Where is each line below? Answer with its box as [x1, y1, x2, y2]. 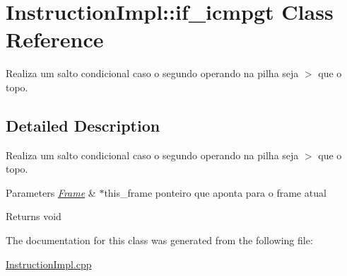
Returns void [6, 209, 61, 224]
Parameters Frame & [6, 185, 96, 200]
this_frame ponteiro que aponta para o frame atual [104, 185, 327, 200]
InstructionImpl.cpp [6, 256, 92, 271]
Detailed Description [6, 114, 160, 136]
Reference [6, 25, 104, 54]
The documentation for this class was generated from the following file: [6, 233, 313, 248]
